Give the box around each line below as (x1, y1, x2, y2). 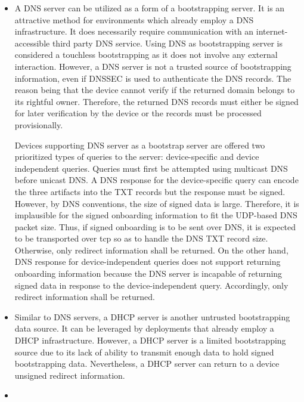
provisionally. (14, 118, 63, 131)
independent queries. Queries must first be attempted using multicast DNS (14, 162, 288, 174)
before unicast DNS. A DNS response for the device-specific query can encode (14, 174, 299, 186)
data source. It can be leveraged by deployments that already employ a (14, 322, 274, 335)
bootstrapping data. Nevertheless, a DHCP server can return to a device (14, 357, 280, 370)
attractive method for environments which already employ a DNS (14, 13, 254, 26)
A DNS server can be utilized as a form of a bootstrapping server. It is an (14, 2, 285, 14)
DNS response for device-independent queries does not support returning (14, 255, 281, 268)
